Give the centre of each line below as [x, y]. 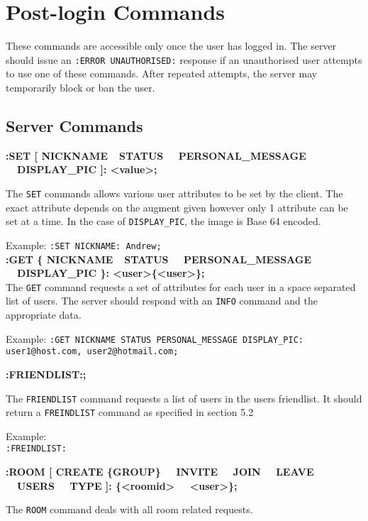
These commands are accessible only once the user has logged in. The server [171, 46]
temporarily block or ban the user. [80, 87]
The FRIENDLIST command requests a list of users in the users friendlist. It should [184, 398]
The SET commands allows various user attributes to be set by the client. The [174, 193]
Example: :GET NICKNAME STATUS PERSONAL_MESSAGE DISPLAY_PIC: [155, 338]
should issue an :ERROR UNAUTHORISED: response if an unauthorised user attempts [184, 59]
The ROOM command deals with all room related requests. [129, 509]
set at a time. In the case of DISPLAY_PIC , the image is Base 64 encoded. [163, 221]
